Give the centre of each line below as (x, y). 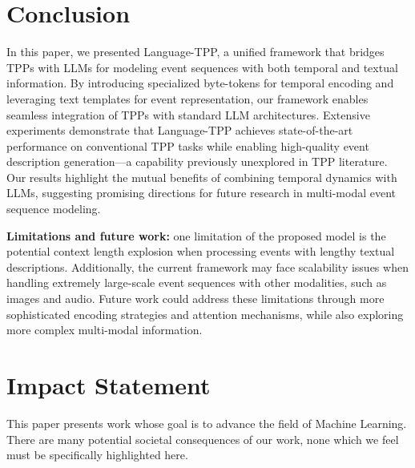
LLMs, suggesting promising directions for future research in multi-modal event (201, 193)
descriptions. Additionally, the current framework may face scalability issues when (207, 266)
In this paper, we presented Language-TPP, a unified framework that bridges (195, 52)
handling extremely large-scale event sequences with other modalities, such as (197, 282)
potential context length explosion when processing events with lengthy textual (201, 251)
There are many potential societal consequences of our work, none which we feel (203, 439)
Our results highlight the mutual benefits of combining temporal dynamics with (202, 177)
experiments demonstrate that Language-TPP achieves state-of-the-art (180, 130)
